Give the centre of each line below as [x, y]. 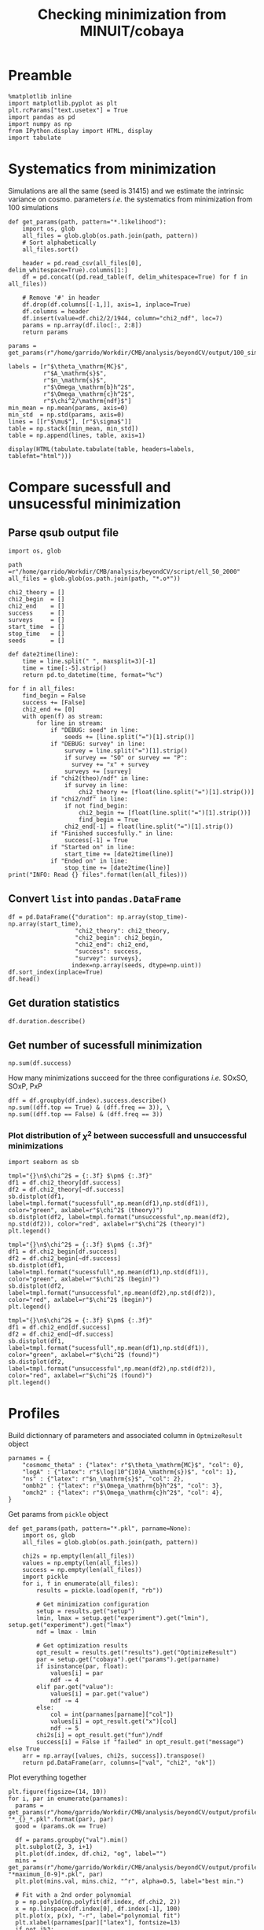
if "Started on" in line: [92, 847]
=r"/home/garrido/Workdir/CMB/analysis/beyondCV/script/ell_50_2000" [125, 571]
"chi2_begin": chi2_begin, [119, 937]
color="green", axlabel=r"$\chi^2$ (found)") [84, 1355]
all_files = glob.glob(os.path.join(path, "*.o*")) [94, 579]
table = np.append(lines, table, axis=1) [77, 435]
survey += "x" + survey [110, 764]
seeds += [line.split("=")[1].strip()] [129, 737]
